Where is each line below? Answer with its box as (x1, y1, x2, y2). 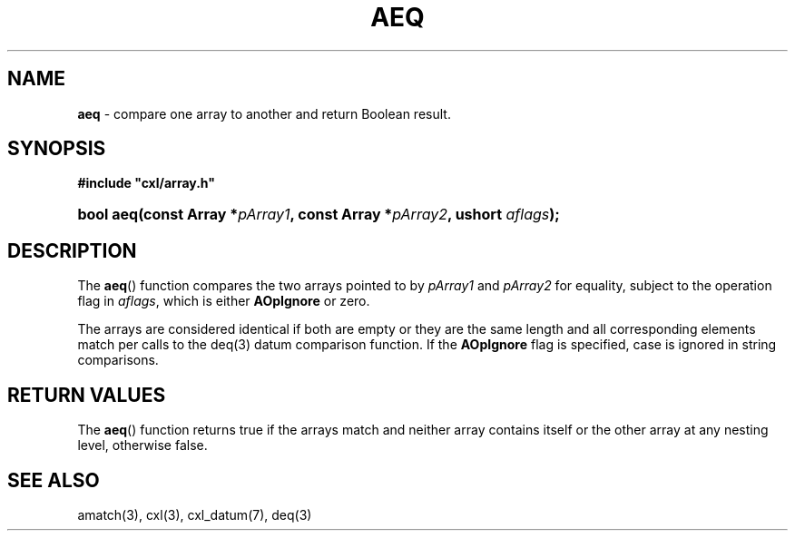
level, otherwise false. (77, 437, 208, 454)
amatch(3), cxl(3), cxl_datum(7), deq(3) (77, 506, 312, 523)
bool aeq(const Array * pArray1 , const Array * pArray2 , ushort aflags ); (77, 205, 560, 224)
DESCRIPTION (7, 239, 137, 262)
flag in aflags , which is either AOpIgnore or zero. (77, 293, 370, 309)
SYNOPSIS (7, 137, 106, 161)
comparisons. (77, 352, 159, 368)
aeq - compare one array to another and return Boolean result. (77, 105, 451, 122)
